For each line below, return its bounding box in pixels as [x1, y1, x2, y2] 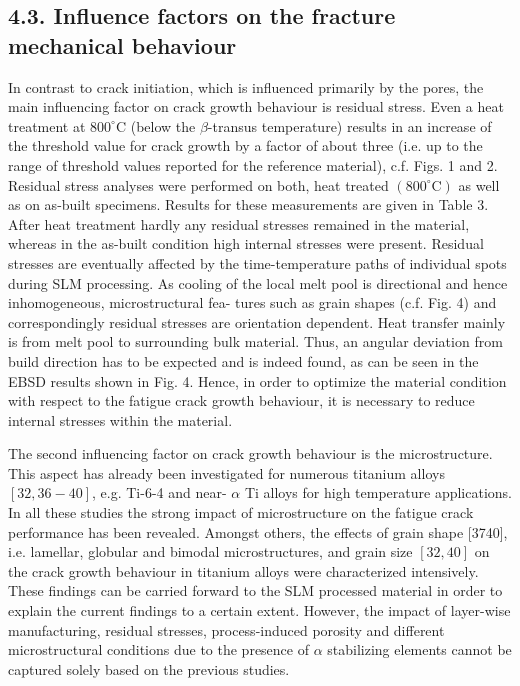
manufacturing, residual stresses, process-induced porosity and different [8, 619, 445, 640]
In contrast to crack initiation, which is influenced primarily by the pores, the [8, 76, 484, 97]
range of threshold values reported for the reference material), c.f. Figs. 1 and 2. [8, 154, 498, 175]
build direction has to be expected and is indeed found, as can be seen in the [8, 350, 479, 371]
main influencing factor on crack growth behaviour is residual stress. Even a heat [8, 96, 504, 117]
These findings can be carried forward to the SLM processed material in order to [8, 580, 503, 601]
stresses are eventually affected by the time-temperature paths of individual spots [8, 252, 507, 273]
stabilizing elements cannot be [327, 639, 512, 660]
